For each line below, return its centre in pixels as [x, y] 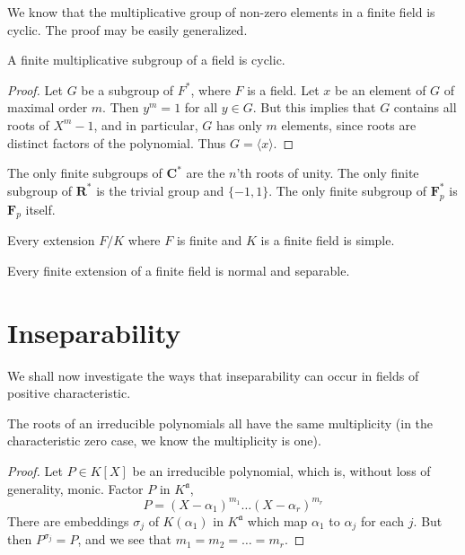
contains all [425, 107]
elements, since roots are [349, 124]
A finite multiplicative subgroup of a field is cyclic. [146, 60]
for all [201, 107]
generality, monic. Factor [75, 488]
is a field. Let [283, 89]
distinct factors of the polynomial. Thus [117, 142]
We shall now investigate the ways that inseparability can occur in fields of [213, 375]
